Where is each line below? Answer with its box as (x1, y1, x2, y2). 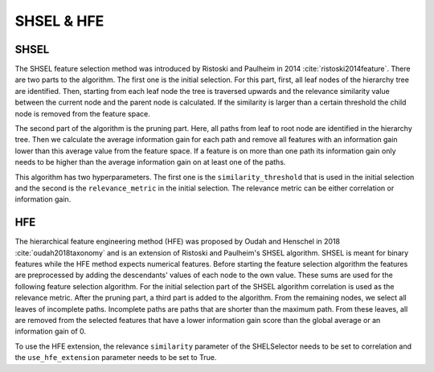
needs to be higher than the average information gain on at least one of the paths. (14, 157, 286, 167)
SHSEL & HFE (14, 12, 104, 30)
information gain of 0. (14, 326, 87, 337)
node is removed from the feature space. (14, 108, 150, 118)
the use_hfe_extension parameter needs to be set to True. (14, 353, 217, 362)
